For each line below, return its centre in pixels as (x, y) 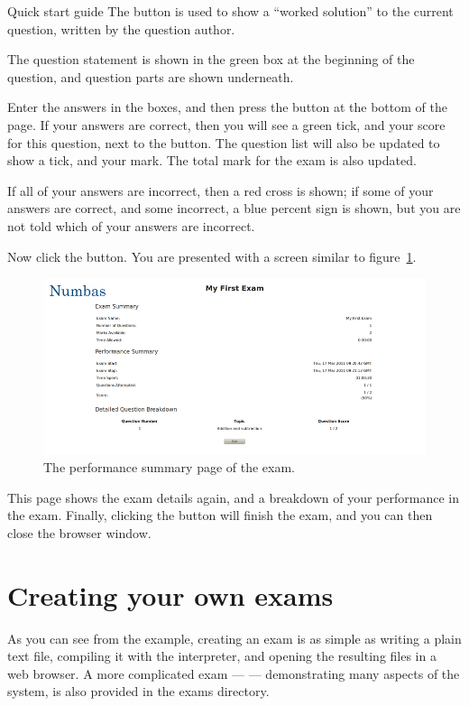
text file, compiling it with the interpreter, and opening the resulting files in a (222, 656)
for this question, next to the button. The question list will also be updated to (224, 142)
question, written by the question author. (121, 28)
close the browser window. (79, 532)
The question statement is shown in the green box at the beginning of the (211, 59)
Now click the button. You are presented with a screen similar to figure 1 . (212, 256)
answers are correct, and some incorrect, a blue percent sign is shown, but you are (234, 208)
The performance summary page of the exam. (170, 467)
